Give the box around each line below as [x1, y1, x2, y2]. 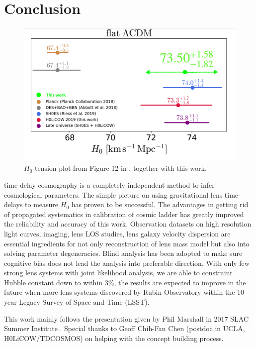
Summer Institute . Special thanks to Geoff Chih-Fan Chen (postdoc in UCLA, [4, 323, 245, 334]
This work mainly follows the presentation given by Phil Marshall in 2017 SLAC [4, 313, 249, 324]
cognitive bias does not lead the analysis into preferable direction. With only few [4, 257, 250, 268]
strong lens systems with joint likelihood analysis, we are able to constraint [4, 267, 233, 278]
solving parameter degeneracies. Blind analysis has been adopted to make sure [4, 248, 243, 258]
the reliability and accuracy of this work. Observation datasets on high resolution [4, 219, 252, 229]
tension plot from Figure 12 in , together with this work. [34, 163, 207, 173]
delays [4, 199, 23, 210]
